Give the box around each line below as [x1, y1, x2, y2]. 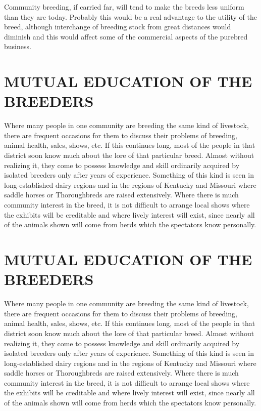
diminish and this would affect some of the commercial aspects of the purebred [4, 31, 248, 42]
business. [4, 41, 31, 52]
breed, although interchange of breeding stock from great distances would [4, 21, 231, 32]
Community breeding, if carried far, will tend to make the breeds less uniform [4, 2, 244, 12]
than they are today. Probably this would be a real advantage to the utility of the [4, 11, 257, 22]
